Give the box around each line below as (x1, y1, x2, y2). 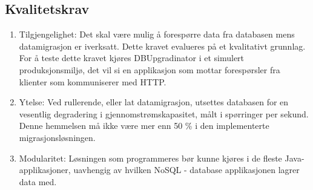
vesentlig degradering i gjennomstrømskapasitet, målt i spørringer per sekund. (19, 107, 309, 120)
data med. (19, 175, 57, 188)
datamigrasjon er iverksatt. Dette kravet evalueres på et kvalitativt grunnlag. (19, 39, 306, 52)
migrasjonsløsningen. (19, 131, 96, 143)
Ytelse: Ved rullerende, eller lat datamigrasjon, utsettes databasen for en (19, 96, 289, 108)
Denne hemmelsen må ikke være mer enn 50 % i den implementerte (19, 119, 269, 132)
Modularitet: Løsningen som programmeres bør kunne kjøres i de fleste (19, 151, 282, 164)
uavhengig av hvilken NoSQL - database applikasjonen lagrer (73, 163, 300, 176)
